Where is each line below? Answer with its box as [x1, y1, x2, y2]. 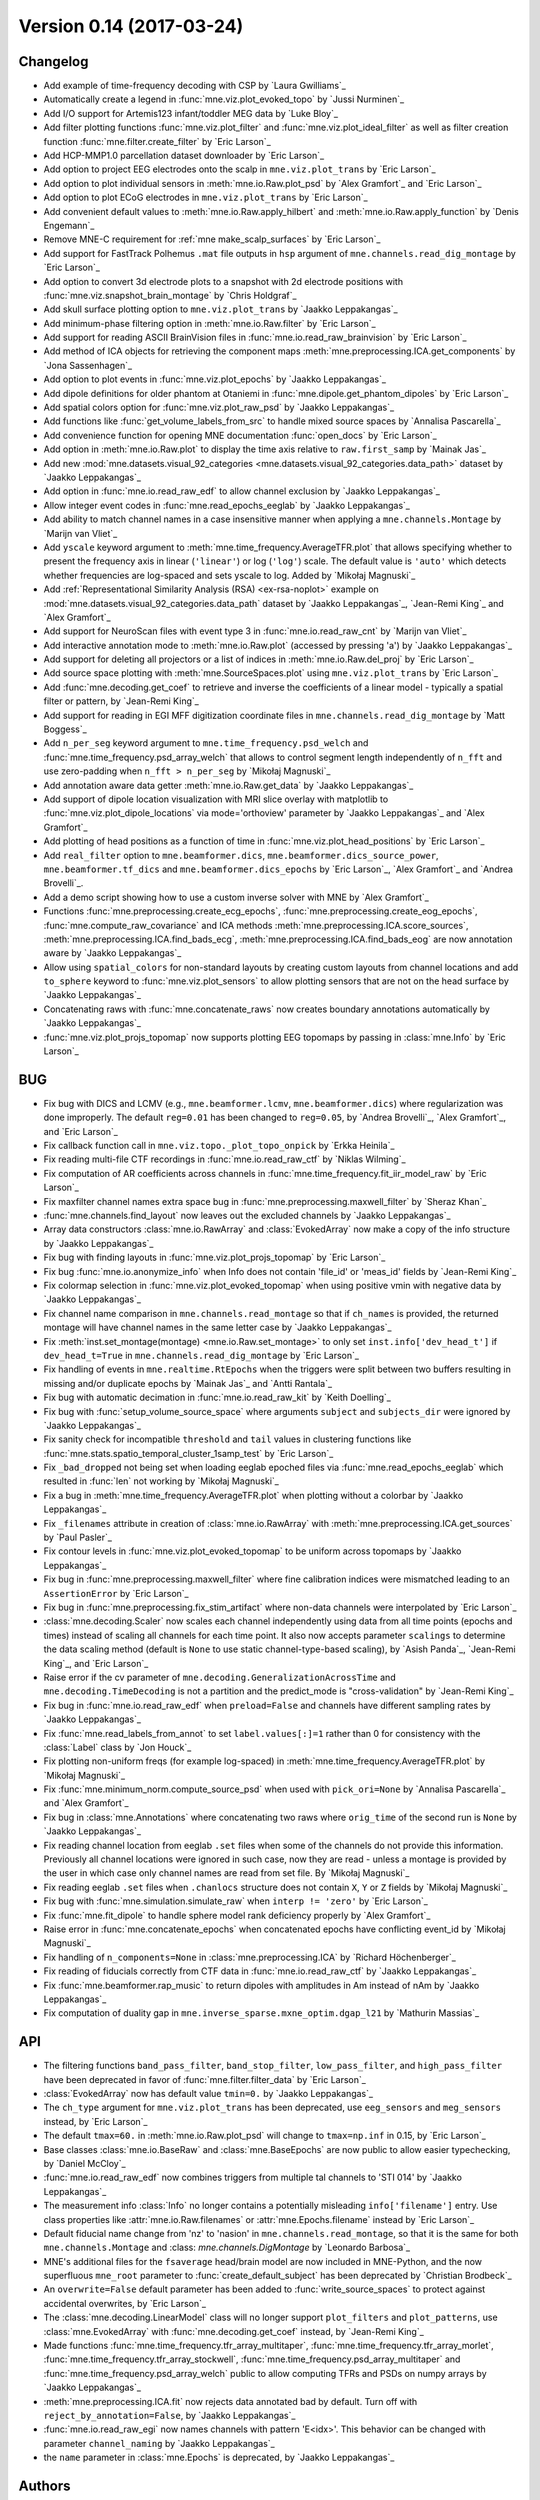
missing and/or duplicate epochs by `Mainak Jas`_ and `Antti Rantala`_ [43, 1377, 333, 1389]
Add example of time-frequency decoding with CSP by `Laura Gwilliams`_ [43, 80, 347, 92]
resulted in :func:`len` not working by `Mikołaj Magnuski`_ [43, 1475, 279, 1487]
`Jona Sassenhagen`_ [43, 359, 133, 371]
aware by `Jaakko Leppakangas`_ [43, 947, 182, 959]
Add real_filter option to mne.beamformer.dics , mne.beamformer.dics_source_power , [43, 849, 439, 861]
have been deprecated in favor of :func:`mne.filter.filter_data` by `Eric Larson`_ [43, 2073, 367, 2085]
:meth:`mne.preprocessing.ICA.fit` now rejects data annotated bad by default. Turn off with [43, 2395, 418, 2407]
